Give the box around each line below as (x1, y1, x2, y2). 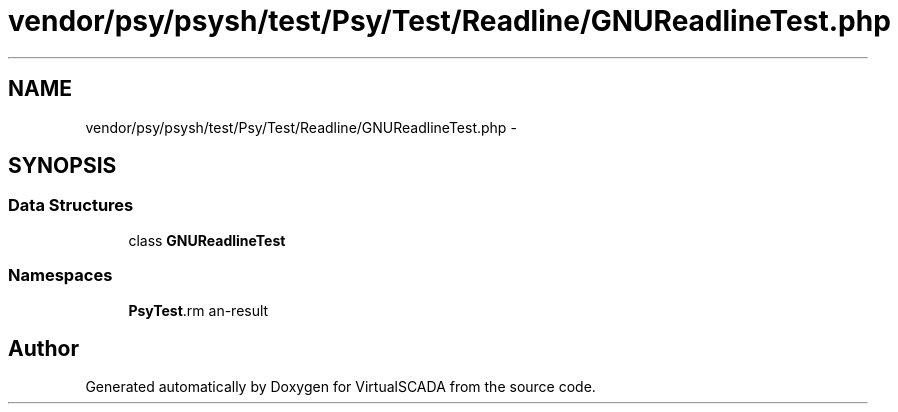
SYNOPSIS (8, 153, 117, 179)
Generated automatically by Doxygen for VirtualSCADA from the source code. (85, 378, 596, 396)
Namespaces (8, 265, 113, 286)
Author (8, 335, 79, 361)
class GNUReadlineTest (128, 231, 286, 249)
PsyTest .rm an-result (128, 301, 269, 319)
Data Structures (8, 195, 134, 216)
